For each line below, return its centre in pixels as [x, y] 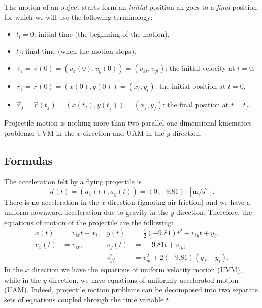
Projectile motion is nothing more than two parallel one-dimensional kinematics [128, 123]
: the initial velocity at [200, 68]
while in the [23, 279]
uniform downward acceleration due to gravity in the [86, 212]
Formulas [29, 160]
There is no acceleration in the [52, 202]
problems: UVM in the [39, 132]
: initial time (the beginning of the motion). [102, 34]
